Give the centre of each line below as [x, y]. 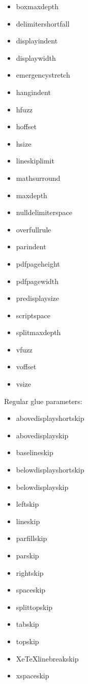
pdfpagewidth [37, 281]
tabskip [27, 624]
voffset [26, 367]
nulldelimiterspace [44, 212]
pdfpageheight [38, 263]
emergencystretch [43, 75]
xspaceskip [33, 676]
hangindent [33, 92]
